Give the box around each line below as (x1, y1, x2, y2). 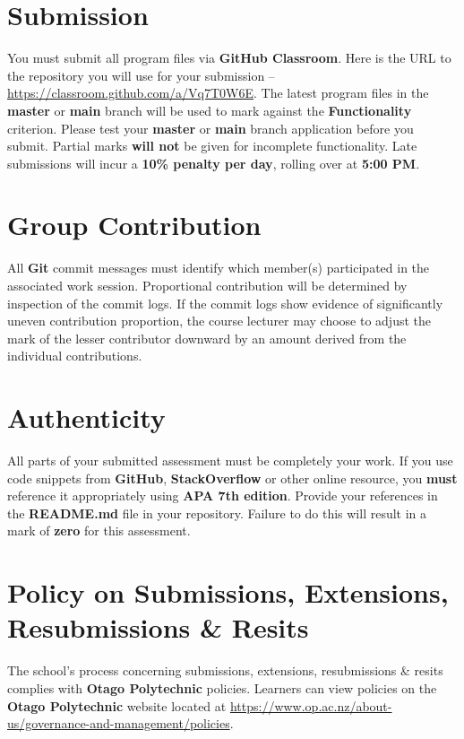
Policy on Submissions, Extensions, (7, 574, 449, 611)
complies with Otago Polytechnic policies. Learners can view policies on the (7, 678, 437, 697)
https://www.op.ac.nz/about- (229, 696, 392, 715)
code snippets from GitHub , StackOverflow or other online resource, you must (7, 468, 458, 487)
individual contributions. (7, 346, 142, 365)
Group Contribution (7, 206, 262, 243)
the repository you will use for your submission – (7, 65, 275, 84)
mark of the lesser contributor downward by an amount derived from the (7, 328, 407, 347)
